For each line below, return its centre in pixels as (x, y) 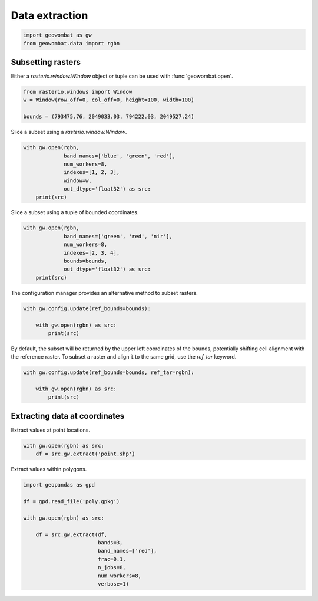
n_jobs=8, (112, 567)
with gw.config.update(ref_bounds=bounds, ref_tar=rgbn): (109, 372)
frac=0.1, (112, 559)
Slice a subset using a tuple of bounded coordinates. (75, 212)
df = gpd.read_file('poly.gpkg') (72, 502)
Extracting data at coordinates (68, 416)
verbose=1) (113, 584)
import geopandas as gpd (59, 485)
